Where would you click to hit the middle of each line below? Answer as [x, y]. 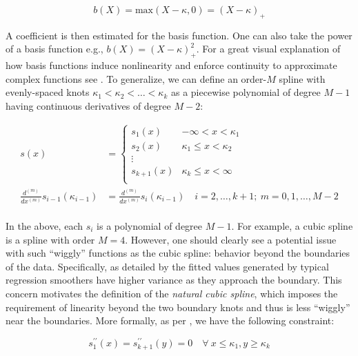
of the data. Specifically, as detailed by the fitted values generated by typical [167, 266]
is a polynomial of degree [150, 225]
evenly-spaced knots [48, 92]
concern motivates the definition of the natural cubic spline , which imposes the [172, 293]
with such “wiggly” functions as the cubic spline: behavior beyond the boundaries [178, 253]
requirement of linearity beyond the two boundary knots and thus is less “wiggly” [178, 307]
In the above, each [44, 225]
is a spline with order [50, 239]
